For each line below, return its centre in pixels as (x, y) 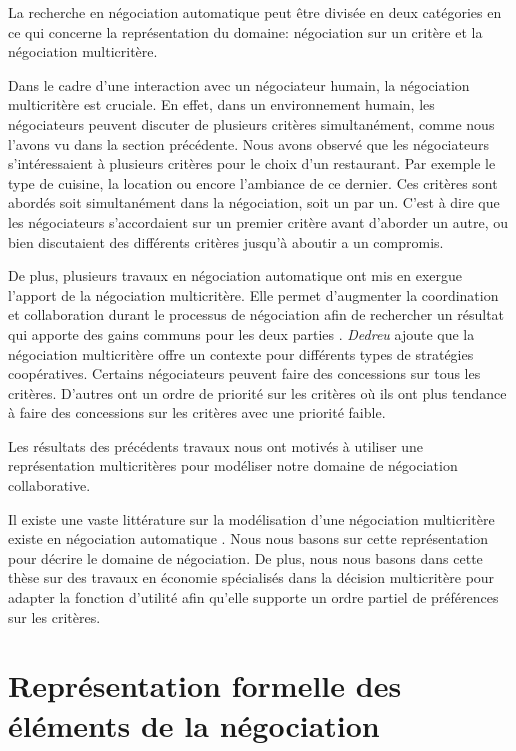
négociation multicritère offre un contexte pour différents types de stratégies (241, 353)
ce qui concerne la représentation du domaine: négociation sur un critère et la (245, 31)
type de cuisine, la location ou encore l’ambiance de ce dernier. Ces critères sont (253, 182)
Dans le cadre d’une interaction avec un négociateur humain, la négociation (239, 84)
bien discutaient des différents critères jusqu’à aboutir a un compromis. (226, 241)
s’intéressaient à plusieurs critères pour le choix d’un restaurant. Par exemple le (252, 163)
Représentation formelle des (205, 685)
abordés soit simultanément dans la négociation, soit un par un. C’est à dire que (254, 202)
